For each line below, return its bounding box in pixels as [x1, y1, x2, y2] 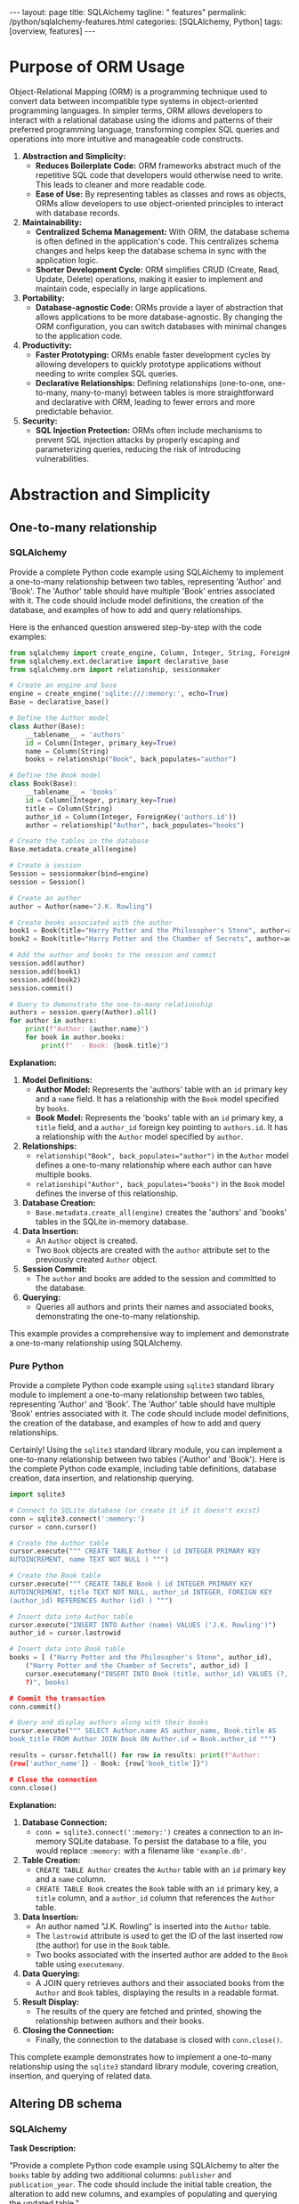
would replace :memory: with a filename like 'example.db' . [35, 1845, 246, 1856]
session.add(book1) [9, 967, 82, 976]
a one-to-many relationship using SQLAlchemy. [9, 1337, 183, 1348]
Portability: [21, 292, 65, 303]
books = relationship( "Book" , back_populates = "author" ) [25, 755, 238, 764]
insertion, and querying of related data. [9, 2071, 153, 2081]
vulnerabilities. [35, 453, 89, 464]
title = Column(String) [25, 803, 114, 813]
